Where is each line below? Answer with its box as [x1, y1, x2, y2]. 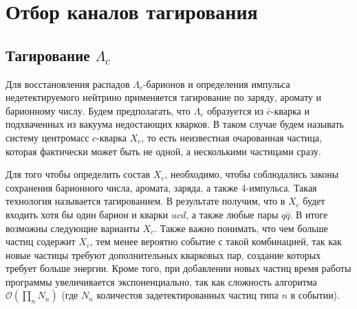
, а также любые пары [186, 207, 279, 221]
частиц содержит [6, 234, 76, 249]
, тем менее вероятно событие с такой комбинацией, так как [89, 234, 342, 249]
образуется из [206, 103, 264, 117]
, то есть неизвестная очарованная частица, [141, 130, 322, 144]
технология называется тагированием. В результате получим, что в [6, 194, 285, 208]
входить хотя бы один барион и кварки [6, 207, 169, 221]
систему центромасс [6, 130, 89, 144]
